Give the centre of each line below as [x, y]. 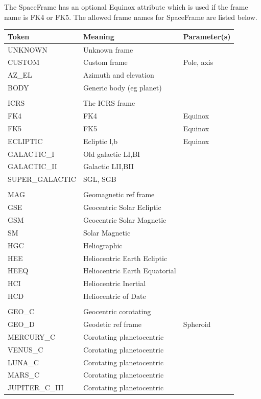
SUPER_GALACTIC [42, 179]
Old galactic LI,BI [112, 154]
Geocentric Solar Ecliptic [122, 207]
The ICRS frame [109, 103]
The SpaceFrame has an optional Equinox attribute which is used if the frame [126, 7]
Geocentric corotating [117, 311]
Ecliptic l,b [100, 141]
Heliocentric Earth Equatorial [129, 271]
